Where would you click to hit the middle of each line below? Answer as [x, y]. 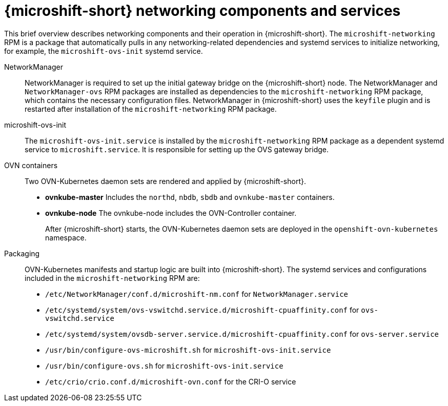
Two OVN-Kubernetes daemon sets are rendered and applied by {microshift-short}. [165, 181]
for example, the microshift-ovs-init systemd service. [104, 51]
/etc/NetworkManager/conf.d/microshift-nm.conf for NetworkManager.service [197, 294]
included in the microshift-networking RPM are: [112, 278]
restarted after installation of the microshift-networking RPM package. [151, 109]
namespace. [66, 237]
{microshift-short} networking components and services [202, 11]
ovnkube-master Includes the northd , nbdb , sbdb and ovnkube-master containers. [190, 197]
